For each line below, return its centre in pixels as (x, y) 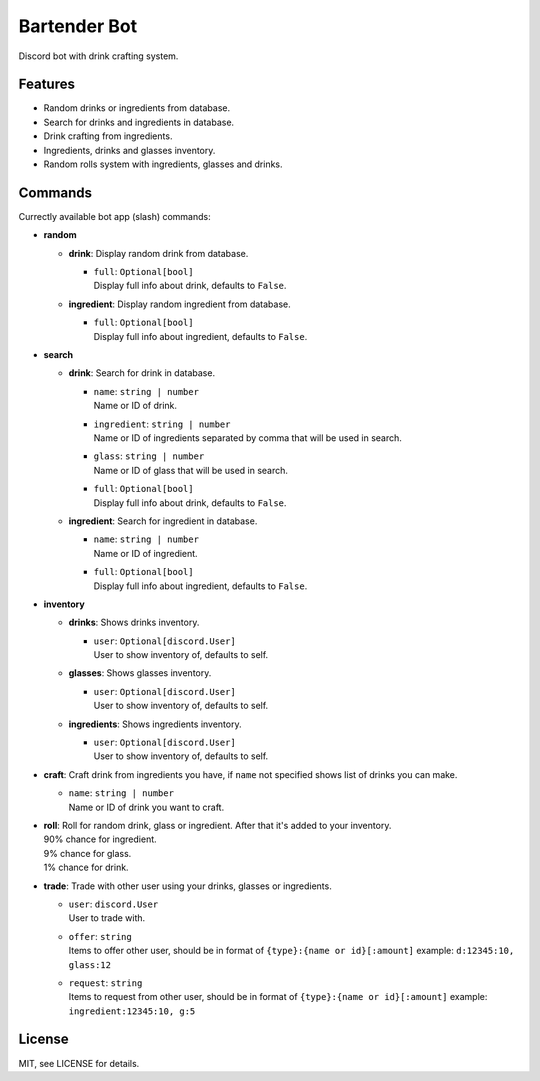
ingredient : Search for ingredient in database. (163, 521)
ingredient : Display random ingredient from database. (179, 304)
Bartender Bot (78, 26)
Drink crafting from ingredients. (108, 136)
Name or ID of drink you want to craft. (146, 807)
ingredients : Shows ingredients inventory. (155, 724)
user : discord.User (113, 904)
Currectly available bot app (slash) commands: (114, 216)
